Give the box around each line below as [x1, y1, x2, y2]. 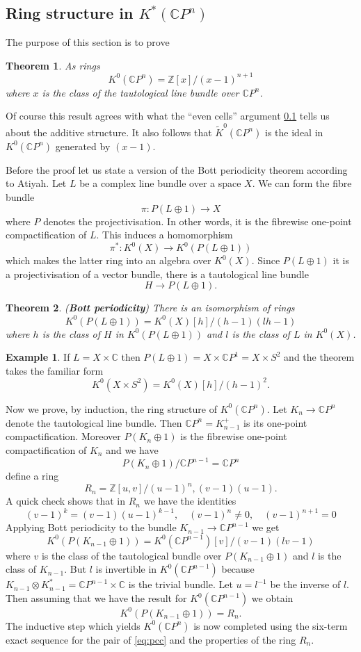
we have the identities [143, 494, 236, 508]
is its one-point [243, 415, 307, 430]
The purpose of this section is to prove [6, 35, 170, 49]
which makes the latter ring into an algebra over [6, 253, 211, 268]
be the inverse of [270, 577, 341, 592]
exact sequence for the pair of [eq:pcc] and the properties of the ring [6, 632, 296, 646]
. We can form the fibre [252, 176, 352, 190]
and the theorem [284, 350, 355, 364]
